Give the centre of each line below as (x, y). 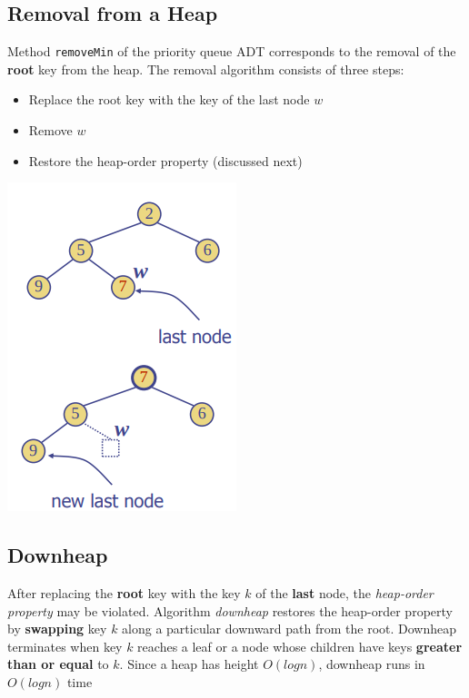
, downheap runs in (372, 664)
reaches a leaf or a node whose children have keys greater (300, 646)
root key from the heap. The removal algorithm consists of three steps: (206, 69)
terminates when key (65, 646)
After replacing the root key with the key (124, 593)
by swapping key (57, 629)
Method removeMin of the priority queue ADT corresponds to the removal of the (232, 51)
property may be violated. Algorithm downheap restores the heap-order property (230, 610)
